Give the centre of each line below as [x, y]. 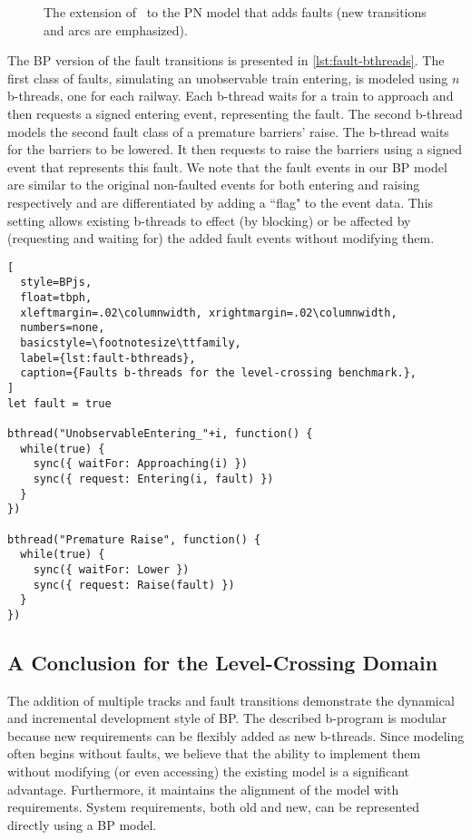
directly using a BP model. [82, 824]
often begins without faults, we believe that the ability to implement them [214, 753]
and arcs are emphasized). [116, 29]
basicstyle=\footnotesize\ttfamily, [131, 343]
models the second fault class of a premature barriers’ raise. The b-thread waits [228, 131]
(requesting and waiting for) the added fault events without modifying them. [221, 238]
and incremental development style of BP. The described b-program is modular [227, 718]
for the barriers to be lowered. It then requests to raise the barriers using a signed [235, 149]
